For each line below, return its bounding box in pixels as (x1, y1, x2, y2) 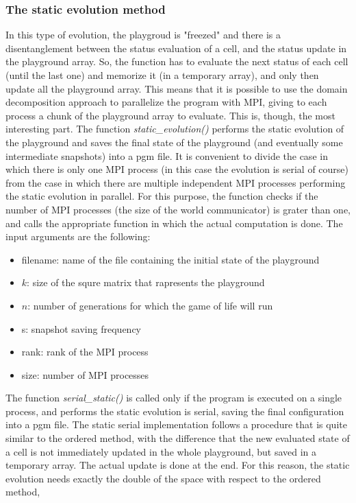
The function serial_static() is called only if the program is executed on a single (5, 390, 342, 405)
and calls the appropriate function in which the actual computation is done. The (5, 215, 343, 230)
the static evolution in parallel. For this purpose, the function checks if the (5, 189, 318, 203)
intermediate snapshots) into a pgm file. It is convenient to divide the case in (5, 148, 328, 163)
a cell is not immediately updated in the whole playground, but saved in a (5, 444, 317, 458)
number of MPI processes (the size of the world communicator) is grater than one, (5, 202, 351, 216)
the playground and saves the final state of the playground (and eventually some (5, 134, 343, 149)
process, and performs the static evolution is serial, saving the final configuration (5, 403, 344, 418)
